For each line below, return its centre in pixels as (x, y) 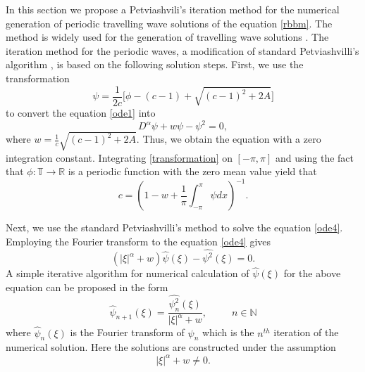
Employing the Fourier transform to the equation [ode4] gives (138, 241)
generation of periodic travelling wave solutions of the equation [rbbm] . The (169, 23)
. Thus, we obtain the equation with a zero (229, 139)
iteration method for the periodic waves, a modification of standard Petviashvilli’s (182, 50)
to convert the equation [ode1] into (81, 112)
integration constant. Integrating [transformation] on (119, 157)
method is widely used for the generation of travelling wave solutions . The (167, 37)
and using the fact (315, 157)
